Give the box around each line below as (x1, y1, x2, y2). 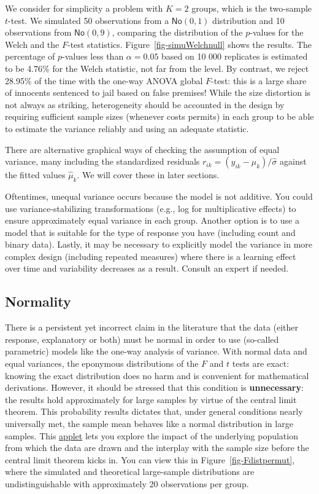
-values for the (250, 26, 304, 39)
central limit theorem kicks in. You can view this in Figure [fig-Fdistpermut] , (5, 453, 295, 466)
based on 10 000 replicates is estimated (161, 50, 308, 63)
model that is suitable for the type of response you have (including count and (5, 225, 296, 238)
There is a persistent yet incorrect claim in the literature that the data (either (5, 321, 299, 334)
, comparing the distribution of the (112, 26, 243, 39)
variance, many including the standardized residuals (5, 155, 200, 168)
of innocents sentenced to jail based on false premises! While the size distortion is (5, 86, 311, 99)
